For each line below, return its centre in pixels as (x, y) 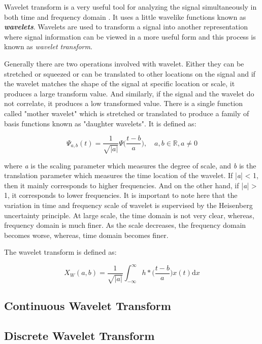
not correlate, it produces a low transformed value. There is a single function (123, 103)
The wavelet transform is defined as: (60, 252)
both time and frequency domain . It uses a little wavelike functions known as (125, 16)
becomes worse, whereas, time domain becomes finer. (86, 235)
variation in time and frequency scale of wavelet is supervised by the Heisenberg (128, 205)
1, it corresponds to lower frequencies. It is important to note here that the (121, 195)
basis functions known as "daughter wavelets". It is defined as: (100, 123)
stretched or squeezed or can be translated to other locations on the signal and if (130, 73)
